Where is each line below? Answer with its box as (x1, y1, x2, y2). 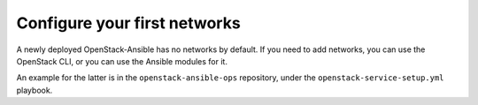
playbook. (16, 85, 53, 95)
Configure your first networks (16, 13, 241, 33)
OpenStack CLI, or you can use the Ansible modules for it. (16, 56, 227, 66)
